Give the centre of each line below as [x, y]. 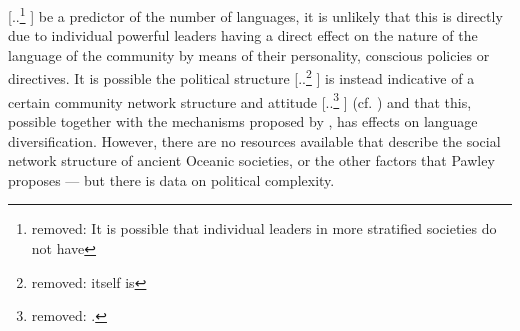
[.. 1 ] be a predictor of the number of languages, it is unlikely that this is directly [255, 14]
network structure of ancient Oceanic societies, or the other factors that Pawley [251, 160]
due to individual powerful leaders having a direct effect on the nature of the [243, 35]
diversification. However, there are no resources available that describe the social [254, 140]
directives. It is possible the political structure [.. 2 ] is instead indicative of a [241, 77]
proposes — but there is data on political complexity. [171, 179]
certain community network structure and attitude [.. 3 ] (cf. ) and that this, [240, 100]
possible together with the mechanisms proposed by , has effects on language [243, 120]
